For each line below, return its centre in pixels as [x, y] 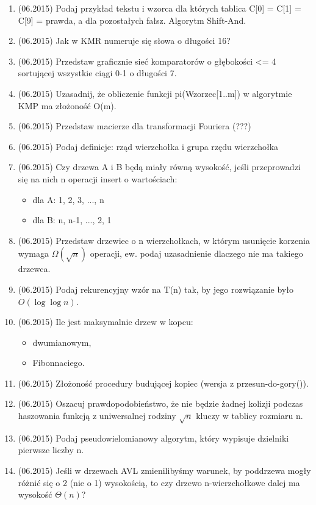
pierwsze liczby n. [51, 450]
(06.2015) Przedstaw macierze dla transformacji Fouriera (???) [135, 126]
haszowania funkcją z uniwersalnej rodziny [97, 416]
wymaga [33, 253]
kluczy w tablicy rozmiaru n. [250, 416]
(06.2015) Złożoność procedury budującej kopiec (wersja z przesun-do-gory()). [163, 383]
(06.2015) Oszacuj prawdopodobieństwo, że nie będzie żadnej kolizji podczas [160, 403]
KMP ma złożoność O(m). [67, 105]
